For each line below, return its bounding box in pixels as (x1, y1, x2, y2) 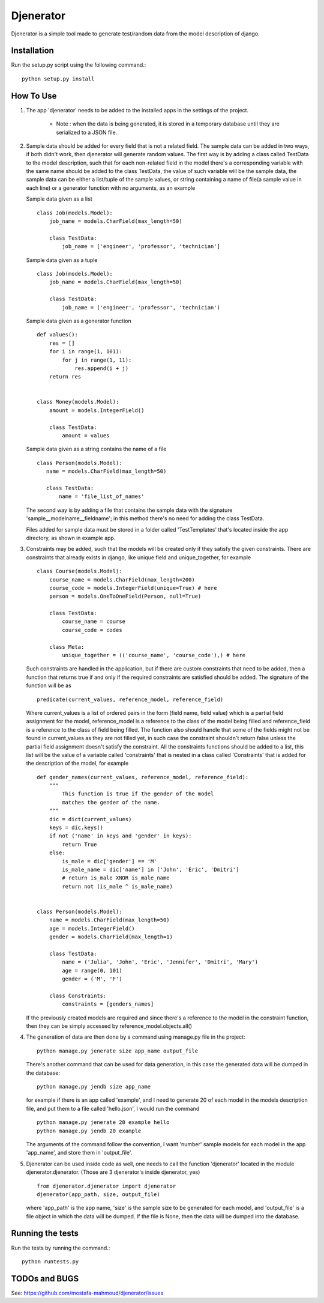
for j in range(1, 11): (62, 356, 132, 363)
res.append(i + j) (74, 365, 129, 372)
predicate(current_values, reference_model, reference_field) (37, 696, 224, 703)
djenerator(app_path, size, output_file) (37, 1191, 160, 1198)
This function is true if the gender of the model (62, 791, 214, 797)
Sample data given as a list (26, 195, 92, 202)
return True (62, 841, 97, 848)
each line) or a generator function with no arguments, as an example (26, 184, 196, 192)
